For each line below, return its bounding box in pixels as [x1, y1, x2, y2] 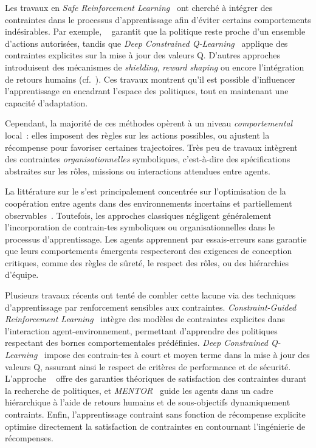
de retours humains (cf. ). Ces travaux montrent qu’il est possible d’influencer [5, 72, 295, 85]
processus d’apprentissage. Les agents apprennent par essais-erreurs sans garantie [5, 232, 307, 245]
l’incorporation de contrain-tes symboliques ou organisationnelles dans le [5, 221, 275, 233]
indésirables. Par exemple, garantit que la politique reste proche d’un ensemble [5, 25, 306, 38]
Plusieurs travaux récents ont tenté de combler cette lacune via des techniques [5, 289, 296, 302]
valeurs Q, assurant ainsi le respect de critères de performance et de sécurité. [5, 360, 291, 373]
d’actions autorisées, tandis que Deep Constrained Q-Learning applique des [5, 36, 288, 49]
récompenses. [5, 432, 53, 444]
